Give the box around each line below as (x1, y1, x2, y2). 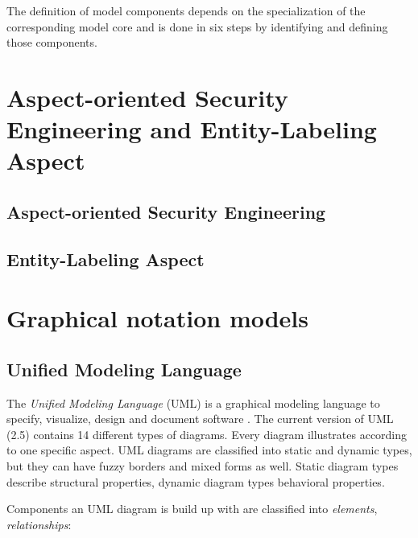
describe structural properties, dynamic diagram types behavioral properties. (6, 473, 385, 490)
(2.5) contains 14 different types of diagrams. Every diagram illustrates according (6, 425, 408, 442)
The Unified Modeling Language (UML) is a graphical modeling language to (6, 394, 380, 411)
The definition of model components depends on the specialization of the (6, 2, 366, 18)
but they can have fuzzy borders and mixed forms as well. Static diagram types (6, 458, 399, 474)
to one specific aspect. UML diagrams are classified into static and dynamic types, (6, 441, 412, 458)
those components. (6, 34, 97, 51)
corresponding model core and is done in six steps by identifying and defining (6, 18, 388, 35)
